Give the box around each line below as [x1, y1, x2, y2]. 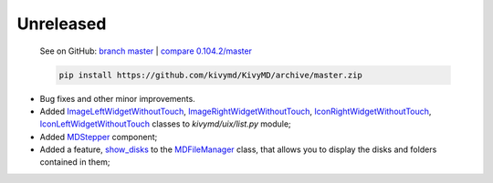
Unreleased [16, 14, 107, 34]
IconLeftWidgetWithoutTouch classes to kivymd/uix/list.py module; [39, 118, 291, 129]
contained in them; [39, 157, 110, 168]
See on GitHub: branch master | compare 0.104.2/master [39, 46, 253, 56]
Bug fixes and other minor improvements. [39, 93, 195, 104]
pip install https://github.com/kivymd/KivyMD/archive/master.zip [58, 69, 362, 80]
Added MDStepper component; [39, 131, 158, 142]
